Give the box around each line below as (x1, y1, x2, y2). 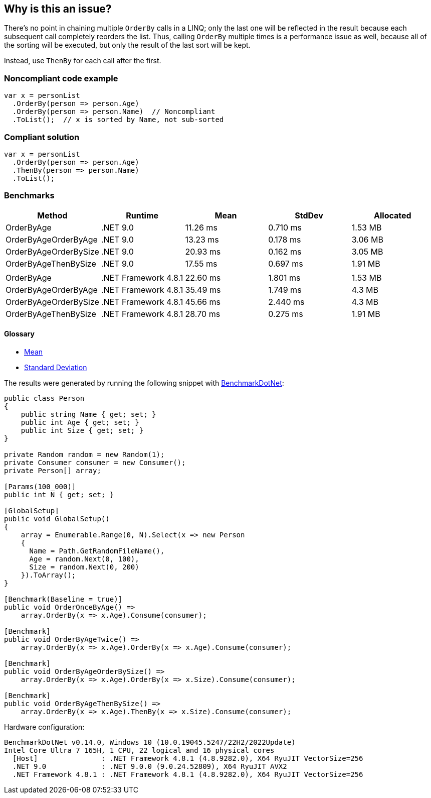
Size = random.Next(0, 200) (29, 562, 139, 571)
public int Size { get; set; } (21, 426, 144, 434)
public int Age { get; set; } (21, 418, 139, 426)
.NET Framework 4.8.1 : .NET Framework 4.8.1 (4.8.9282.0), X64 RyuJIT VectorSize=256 (12, 770, 363, 778)
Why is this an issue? (4, 3, 112, 15)
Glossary (4, 329, 35, 338)
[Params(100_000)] (4, 482, 76, 491)
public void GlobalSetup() (4, 514, 110, 523)
